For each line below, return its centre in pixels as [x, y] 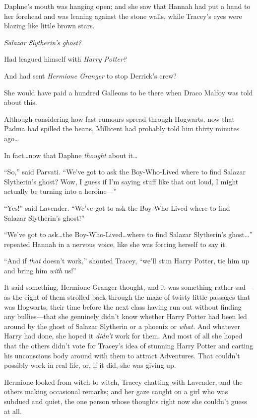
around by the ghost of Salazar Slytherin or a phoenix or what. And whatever [122, 326]
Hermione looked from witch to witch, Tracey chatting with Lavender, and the [123, 381]
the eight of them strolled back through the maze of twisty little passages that [131, 297]
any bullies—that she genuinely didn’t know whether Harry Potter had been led [126, 316]
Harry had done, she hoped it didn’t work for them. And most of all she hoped [123, 336]
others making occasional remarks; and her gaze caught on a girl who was [116, 391]
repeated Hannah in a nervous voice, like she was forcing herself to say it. [116, 244]
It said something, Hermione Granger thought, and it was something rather [119, 287]
